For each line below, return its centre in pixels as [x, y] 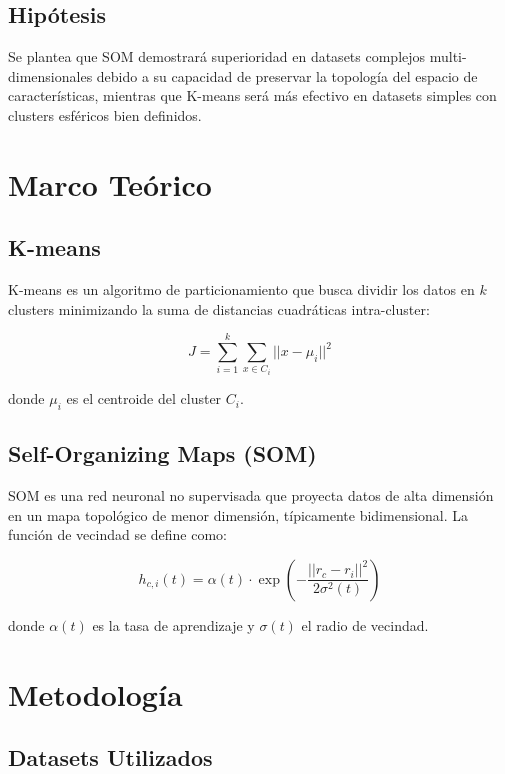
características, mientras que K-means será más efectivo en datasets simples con [252, 95]
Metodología [95, 693]
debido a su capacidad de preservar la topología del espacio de [287, 75]
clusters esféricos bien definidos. [105, 114]
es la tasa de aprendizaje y [173, 624]
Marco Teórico [110, 183]
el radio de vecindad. [365, 624]
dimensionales [50, 75]
